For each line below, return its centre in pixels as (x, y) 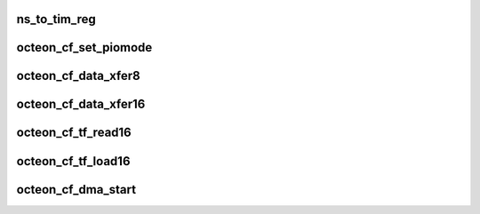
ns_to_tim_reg (56, 19)
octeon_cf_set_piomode (84, 48)
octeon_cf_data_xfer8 (79, 76)
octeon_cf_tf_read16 (74, 133)
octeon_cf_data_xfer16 (81, 104)
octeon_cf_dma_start (76, 190)
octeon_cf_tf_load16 (73, 161)
